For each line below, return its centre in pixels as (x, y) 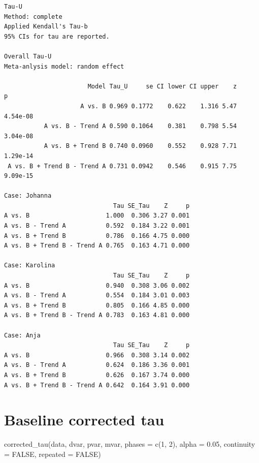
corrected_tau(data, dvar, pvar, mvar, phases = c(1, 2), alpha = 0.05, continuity (130, 444)
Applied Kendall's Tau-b (46, 27)
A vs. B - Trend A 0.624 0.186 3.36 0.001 (97, 365)
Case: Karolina (30, 266)
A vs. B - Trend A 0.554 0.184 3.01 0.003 (97, 296)
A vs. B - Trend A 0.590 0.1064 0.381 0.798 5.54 (140, 126)
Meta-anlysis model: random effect (64, 66)
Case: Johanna (28, 196)
